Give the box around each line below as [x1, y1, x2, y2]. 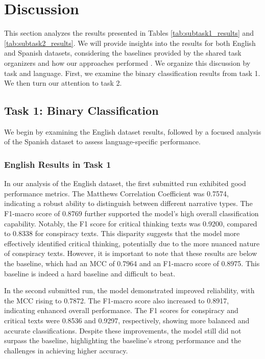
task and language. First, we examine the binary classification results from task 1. [4, 67, 260, 78]
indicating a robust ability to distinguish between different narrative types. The [4, 198, 253, 209]
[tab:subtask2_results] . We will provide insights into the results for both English [4, 37, 256, 48]
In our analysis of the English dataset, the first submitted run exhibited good [4, 178, 246, 189]
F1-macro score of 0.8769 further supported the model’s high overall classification [4, 208, 259, 219]
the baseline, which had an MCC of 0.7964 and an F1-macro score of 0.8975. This [4, 258, 260, 269]
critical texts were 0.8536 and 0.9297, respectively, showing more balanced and [4, 315, 250, 326]
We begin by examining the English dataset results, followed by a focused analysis [4, 126, 261, 137]
